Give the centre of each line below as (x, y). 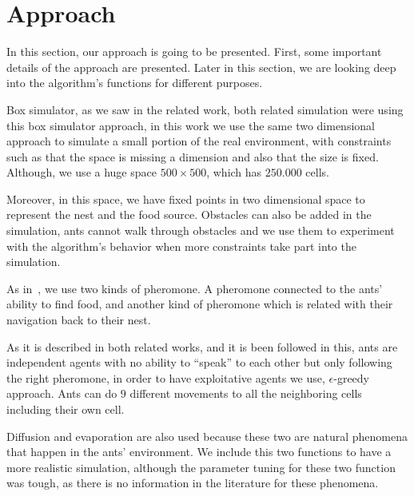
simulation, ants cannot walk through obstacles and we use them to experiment (201, 230)
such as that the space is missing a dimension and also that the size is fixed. (193, 156)
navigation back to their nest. (79, 320)
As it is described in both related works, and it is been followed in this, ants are (202, 346)
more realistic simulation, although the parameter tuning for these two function (201, 467)
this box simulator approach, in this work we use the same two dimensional (191, 125)
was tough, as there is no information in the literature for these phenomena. (193, 483)
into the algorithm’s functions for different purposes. (135, 83)
